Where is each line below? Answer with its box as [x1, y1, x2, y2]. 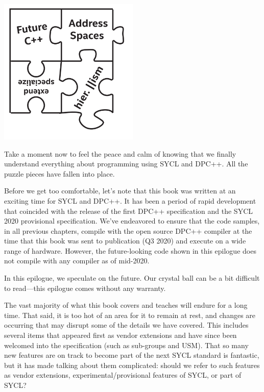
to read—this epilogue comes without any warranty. [4, 282, 166, 293]
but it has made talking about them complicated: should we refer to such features [4, 359, 260, 370]
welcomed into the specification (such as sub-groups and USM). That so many [4, 339, 249, 350]
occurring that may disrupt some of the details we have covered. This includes [4, 320, 249, 330]
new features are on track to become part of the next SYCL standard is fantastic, [4, 350, 259, 360]
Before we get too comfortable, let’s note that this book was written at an [4, 185, 236, 196]
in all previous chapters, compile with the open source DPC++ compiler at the [4, 225, 252, 236]
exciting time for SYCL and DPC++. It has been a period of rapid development [4, 195, 256, 206]
